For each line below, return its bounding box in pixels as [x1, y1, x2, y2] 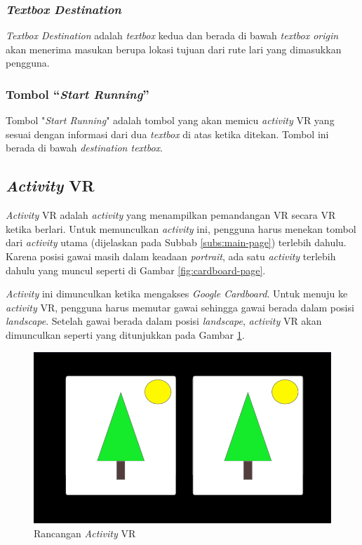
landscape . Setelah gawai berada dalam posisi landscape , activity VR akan [6, 314, 322, 328]
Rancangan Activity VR [34, 525, 136, 540]
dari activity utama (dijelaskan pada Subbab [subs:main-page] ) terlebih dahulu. [6, 235, 347, 250]
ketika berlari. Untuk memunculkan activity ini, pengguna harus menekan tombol [6, 221, 356, 236]
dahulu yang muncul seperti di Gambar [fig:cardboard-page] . [6, 262, 266, 277]
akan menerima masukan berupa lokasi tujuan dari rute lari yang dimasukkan [6, 41, 342, 56]
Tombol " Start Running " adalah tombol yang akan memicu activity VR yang [6, 113, 335, 128]
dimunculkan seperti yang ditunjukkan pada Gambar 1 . [6, 327, 245, 342]
